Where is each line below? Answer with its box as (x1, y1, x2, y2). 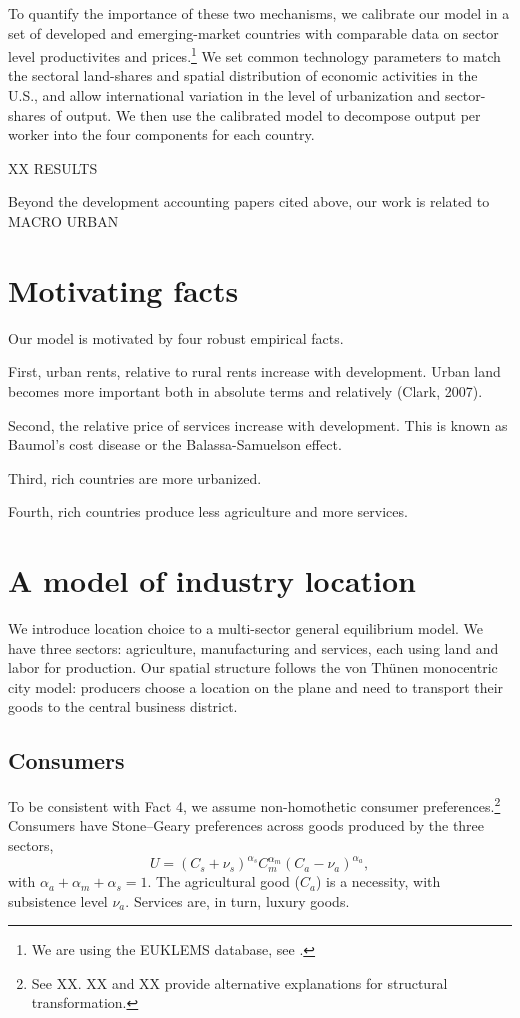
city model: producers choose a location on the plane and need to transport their (8, 676, 504, 697)
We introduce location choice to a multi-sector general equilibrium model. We (8, 618, 484, 638)
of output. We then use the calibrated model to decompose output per (50, 104, 481, 125)
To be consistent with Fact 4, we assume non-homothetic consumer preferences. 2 (8, 793, 501, 816)
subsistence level (8, 890, 108, 911)
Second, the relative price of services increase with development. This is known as (8, 414, 508, 435)
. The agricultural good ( (147, 871, 301, 892)
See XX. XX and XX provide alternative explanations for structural (31, 972, 448, 993)
